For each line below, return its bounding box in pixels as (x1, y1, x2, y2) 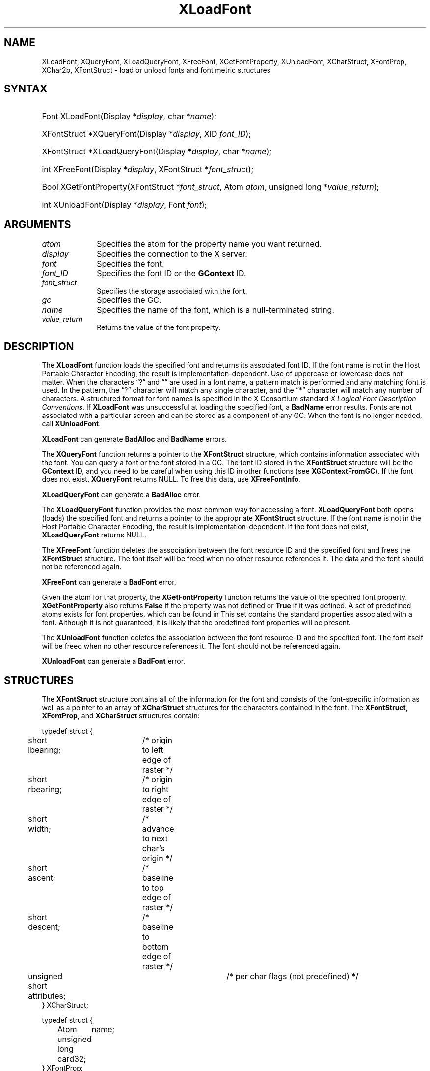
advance (142, 823, 174, 833)
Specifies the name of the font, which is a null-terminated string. (97, 305, 335, 315)
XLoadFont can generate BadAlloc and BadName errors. (42, 435, 227, 444)
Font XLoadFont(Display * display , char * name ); (42, 111, 217, 121)
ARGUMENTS (4, 218, 71, 231)
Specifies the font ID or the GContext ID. (97, 268, 246, 279)
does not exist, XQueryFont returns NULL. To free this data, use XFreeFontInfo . (42, 475, 301, 484)
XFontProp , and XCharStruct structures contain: (42, 711, 200, 720)
